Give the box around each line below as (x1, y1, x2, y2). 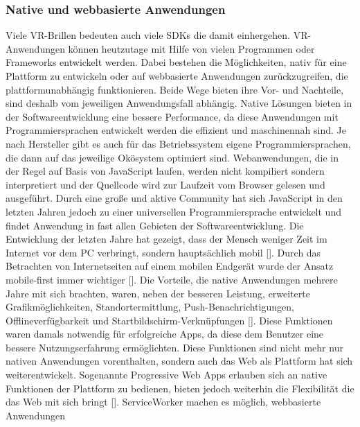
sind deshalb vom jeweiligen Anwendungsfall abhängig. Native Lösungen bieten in (6, 96, 352, 110)
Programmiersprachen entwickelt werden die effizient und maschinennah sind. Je (6, 123, 346, 137)
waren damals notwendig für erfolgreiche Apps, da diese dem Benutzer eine (6, 326, 324, 341)
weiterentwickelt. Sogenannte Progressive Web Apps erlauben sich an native (6, 367, 327, 382)
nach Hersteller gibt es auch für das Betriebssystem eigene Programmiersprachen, (6, 136, 351, 150)
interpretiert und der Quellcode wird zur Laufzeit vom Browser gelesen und (6, 177, 325, 191)
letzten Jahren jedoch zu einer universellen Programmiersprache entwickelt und (6, 204, 341, 218)
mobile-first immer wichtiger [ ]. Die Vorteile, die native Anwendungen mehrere (6, 272, 338, 286)
